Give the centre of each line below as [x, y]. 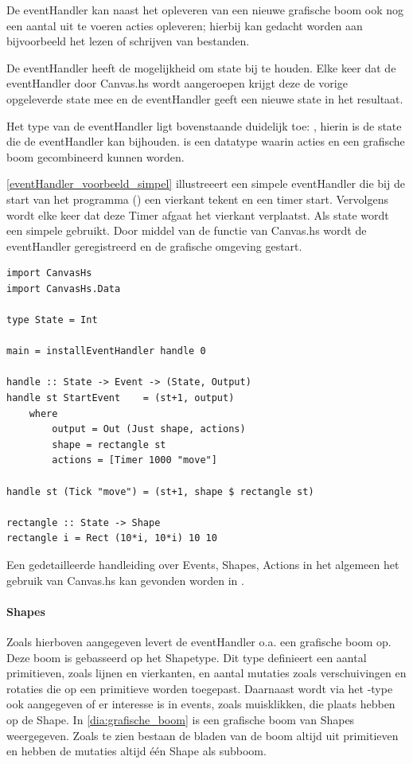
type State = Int [52, 320]
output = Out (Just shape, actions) [149, 429]
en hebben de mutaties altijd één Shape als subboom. [136, 751]
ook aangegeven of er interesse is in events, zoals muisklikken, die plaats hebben [201, 704]
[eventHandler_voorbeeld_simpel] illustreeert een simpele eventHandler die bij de [206, 183]
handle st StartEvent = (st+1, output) [121, 398]
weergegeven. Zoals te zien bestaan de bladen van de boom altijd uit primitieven [203, 735]
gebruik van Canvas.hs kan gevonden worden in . [125, 580]
